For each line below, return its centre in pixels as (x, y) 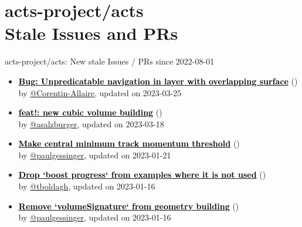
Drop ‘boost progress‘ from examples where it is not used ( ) (142, 175)
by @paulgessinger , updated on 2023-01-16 (95, 217)
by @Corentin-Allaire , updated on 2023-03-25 (100, 92)
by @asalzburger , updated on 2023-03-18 (91, 123)
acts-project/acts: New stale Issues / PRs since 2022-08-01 (110, 61)
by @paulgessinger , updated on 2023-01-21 (95, 155)
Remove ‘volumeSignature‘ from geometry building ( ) (129, 206)
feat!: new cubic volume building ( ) (90, 112)
